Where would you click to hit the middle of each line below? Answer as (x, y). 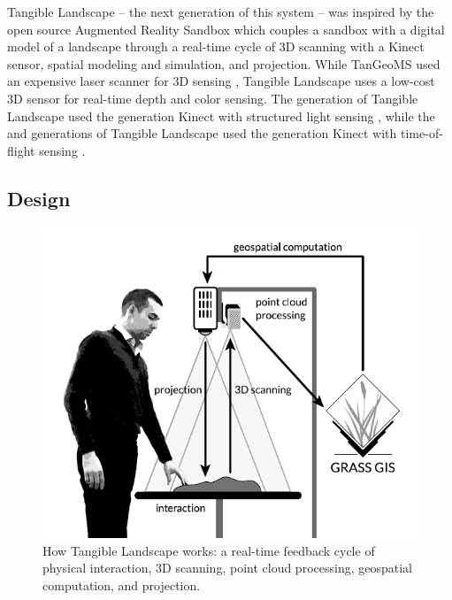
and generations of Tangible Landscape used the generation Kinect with (202, 133)
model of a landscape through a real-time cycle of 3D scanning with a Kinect (216, 46)
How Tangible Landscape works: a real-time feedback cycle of (209, 550)
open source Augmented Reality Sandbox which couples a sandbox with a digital (226, 29)
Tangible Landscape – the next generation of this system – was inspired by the (221, 12)
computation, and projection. (122, 585)
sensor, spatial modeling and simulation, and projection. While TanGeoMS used (224, 63)
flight (21, 150)
